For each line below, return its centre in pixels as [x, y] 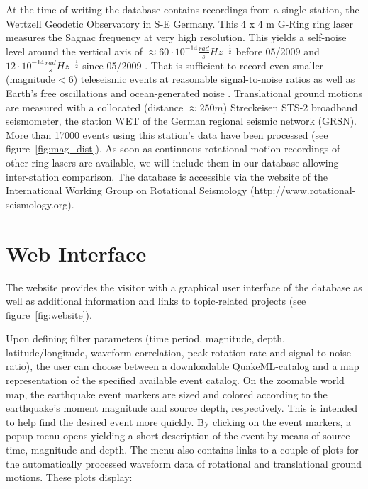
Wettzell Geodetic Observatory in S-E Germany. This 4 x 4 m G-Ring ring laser [179, 23]
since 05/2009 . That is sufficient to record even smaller [203, 65]
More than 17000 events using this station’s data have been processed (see [167, 134]
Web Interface [76, 253]
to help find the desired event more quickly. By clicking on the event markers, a [178, 421]
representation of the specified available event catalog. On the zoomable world [175, 380]
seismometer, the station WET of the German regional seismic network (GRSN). [181, 121]
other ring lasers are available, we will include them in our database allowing [172, 162]
